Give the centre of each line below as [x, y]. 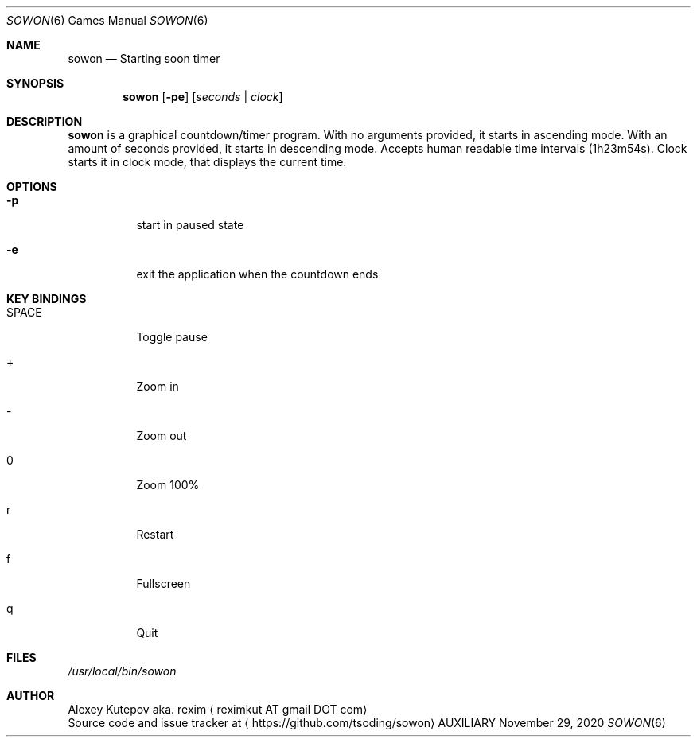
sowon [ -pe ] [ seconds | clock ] [203, 97]
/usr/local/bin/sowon [122, 671]
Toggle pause [172, 337]
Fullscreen [164, 584]
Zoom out [162, 436]
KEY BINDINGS [47, 299]
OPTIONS [32, 187]
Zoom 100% [168, 485]
